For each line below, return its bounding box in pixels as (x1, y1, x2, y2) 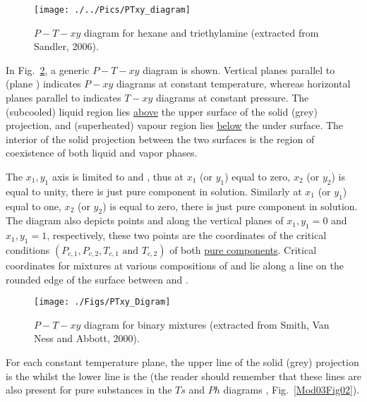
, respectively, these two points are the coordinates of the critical (47, 228, 327, 243)
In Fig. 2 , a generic (6, 62, 90, 77)
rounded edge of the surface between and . (6, 272, 188, 286)
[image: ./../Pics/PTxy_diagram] (34, 5, 191, 15)
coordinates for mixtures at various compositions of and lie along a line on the (6, 257, 344, 272)
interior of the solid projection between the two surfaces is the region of (6, 131, 315, 146)
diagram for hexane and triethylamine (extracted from (83, 25, 319, 39)
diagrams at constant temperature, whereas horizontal (116, 76, 351, 91)
